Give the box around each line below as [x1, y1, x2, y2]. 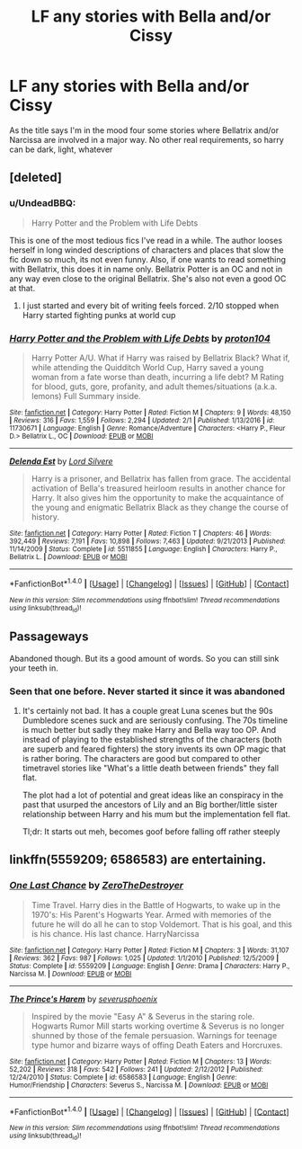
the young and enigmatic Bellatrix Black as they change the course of [31, 502, 289, 512]
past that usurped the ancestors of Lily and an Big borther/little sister [22, 799, 278, 810]
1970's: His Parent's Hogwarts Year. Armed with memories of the [31, 909, 272, 920]
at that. [9, 282, 36, 293]
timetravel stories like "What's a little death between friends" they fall [22, 762, 280, 774]
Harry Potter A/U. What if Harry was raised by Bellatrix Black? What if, [31, 352, 290, 363]
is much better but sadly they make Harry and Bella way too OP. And [22, 725, 277, 735]
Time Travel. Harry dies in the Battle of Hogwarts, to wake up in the [31, 899, 281, 910]
